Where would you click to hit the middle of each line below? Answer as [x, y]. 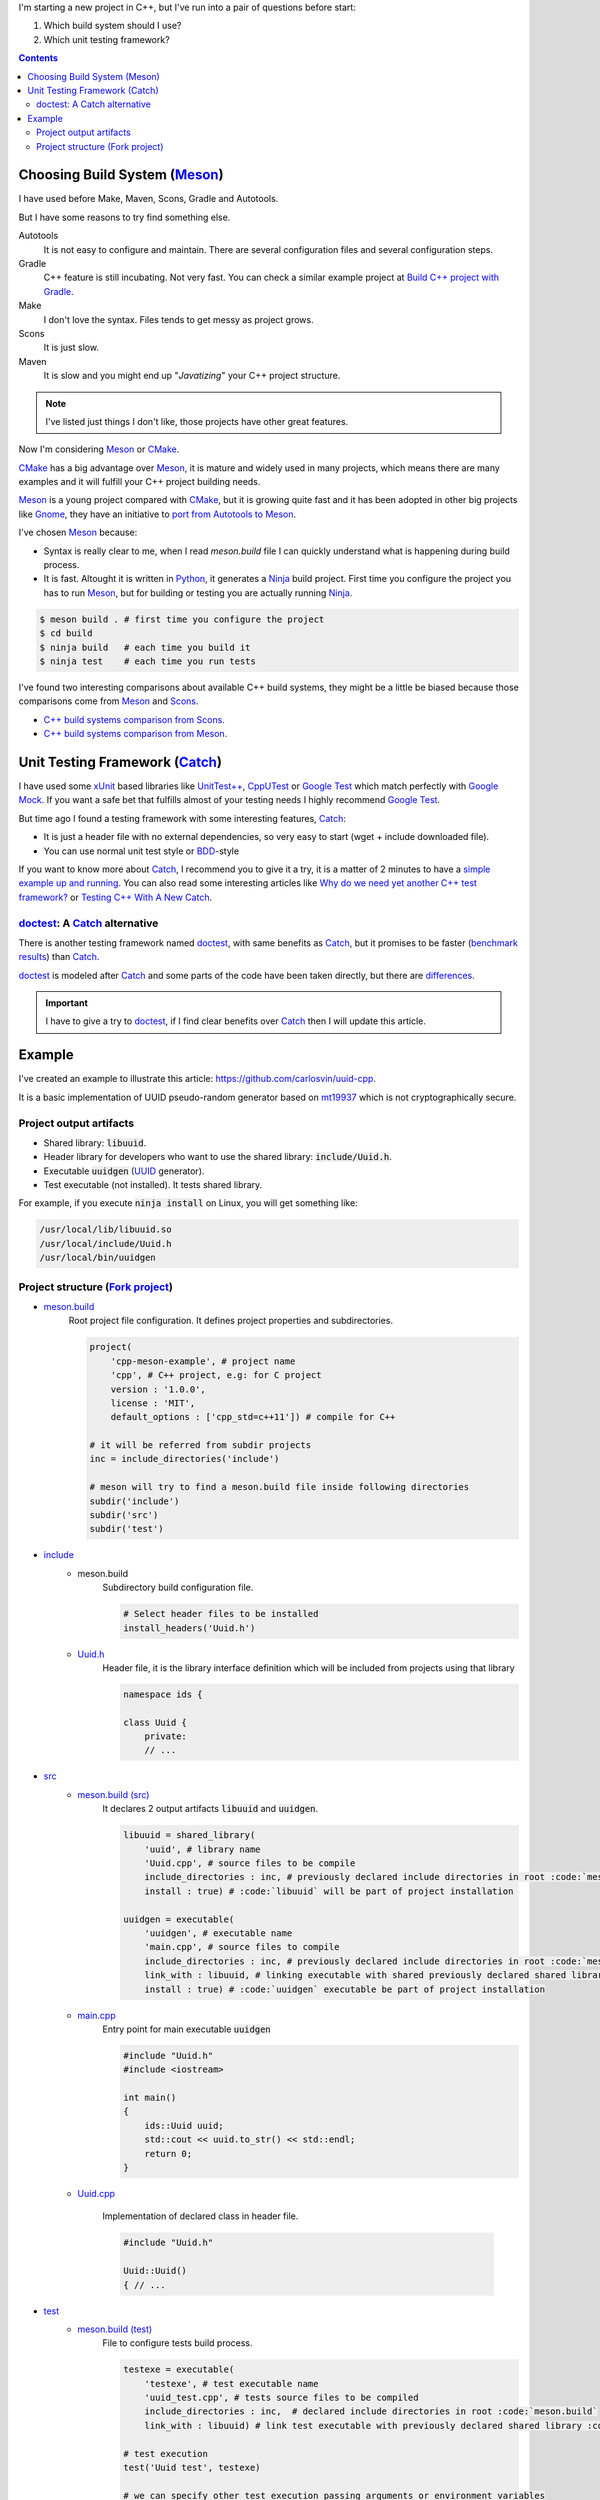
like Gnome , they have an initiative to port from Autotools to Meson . [157, 514]
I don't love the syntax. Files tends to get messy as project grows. [178, 319]
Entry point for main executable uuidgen [187, 2029]
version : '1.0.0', [158, 1389]
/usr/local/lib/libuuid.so [105, 1229]
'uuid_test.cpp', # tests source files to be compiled [281, 2398]
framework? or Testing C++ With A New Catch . [115, 897]
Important [67, 1003]
